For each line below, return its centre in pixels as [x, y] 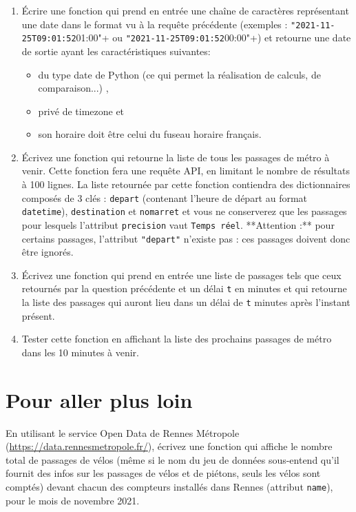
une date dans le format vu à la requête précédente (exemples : [155, 24]
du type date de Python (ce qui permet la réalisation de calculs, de [179, 74]
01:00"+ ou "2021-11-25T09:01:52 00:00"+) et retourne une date [213, 38]
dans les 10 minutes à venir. [80, 352]
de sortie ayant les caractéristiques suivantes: [116, 51]
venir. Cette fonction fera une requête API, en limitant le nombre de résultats [186, 171]
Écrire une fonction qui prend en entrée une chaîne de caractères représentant [185, 10]
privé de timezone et [81, 111]
